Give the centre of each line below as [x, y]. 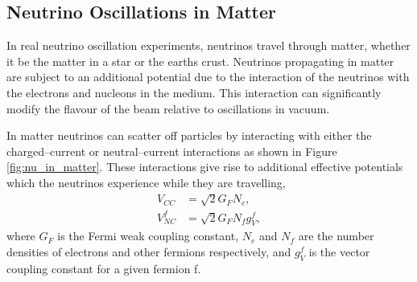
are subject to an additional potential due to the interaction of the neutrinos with [208, 77]
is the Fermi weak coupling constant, [148, 236]
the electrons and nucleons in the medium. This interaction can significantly [194, 92]
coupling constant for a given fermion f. [104, 268]
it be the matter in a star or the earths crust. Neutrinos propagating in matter [200, 61]
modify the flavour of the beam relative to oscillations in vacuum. [168, 108]
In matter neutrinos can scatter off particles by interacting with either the [189, 135]
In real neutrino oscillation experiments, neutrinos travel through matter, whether [208, 45]
